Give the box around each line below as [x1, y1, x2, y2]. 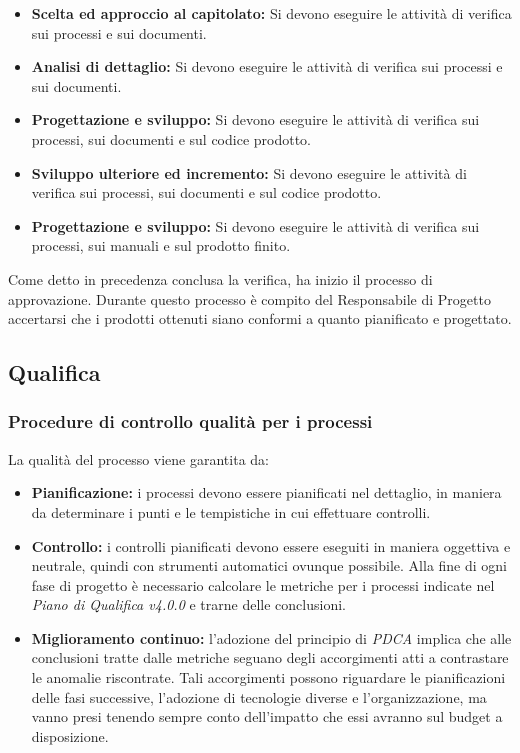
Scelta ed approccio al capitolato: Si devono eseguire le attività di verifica [31, 3, 512, 23]
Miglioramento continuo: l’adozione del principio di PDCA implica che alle [31, 627, 512, 648]
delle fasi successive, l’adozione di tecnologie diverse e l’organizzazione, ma [31, 686, 487, 707]
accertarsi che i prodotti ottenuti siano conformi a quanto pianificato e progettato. [8, 308, 512, 329]
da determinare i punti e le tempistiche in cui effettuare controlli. [31, 501, 431, 522]
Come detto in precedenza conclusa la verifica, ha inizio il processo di [8, 268, 433, 289]
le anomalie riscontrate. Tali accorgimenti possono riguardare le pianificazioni [31, 667, 506, 688]
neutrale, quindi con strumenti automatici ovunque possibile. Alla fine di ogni [31, 555, 507, 576]
